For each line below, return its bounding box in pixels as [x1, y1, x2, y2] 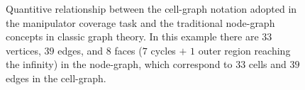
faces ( [114, 43, 143, 57]
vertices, [6, 43, 41, 57]
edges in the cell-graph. [6, 70, 106, 85]
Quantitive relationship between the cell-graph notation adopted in [6, 1, 297, 16]
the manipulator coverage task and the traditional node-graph [6, 15, 275, 30]
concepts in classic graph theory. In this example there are [6, 29, 259, 44]
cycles [150, 43, 176, 57]
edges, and [57, 43, 104, 57]
